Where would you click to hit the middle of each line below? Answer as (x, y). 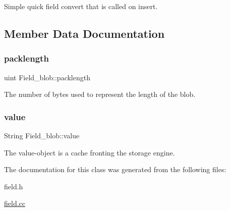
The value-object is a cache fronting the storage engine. (90, 152)
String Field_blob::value (42, 135)
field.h (14, 186)
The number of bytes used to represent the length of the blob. (100, 94)
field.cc (15, 203)
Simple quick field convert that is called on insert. (81, 6)
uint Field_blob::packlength (47, 77)
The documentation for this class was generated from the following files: (115, 169)
